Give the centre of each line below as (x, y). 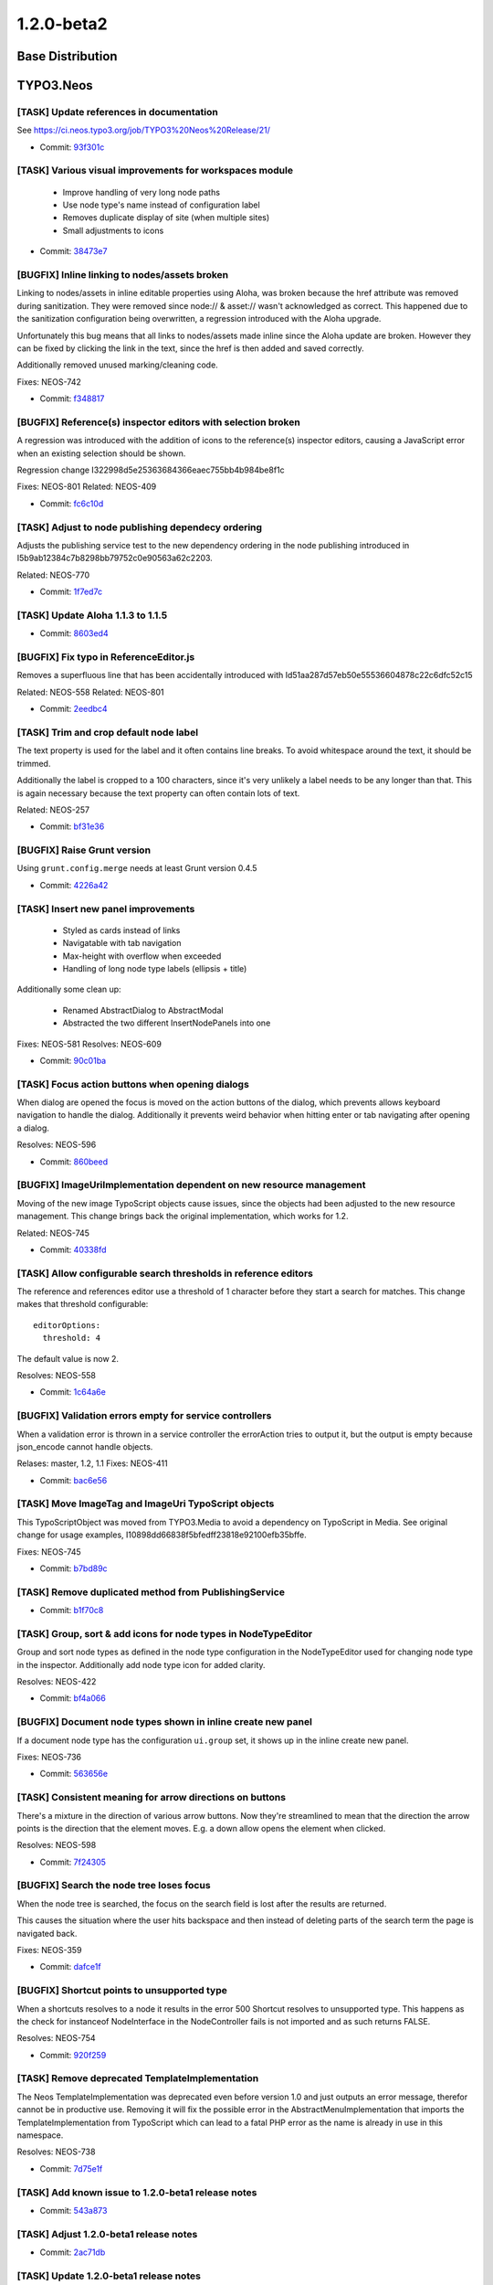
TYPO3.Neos (55, 85)
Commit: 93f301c (72, 147)
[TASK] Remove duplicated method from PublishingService (151, 1592)
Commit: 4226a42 (74, 885)
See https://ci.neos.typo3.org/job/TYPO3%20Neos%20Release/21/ (144, 130)
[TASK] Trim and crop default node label (108, 732)
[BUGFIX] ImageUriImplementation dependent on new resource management (191, 1185)
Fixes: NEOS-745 (49, 1552)
